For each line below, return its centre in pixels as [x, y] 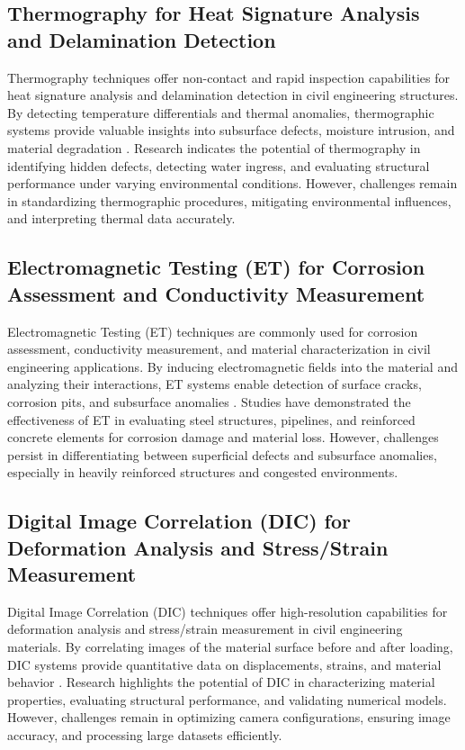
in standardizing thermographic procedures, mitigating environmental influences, [229, 200]
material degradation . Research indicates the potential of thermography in [214, 147]
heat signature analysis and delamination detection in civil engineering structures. [233, 95]
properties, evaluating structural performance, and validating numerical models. [227, 699]
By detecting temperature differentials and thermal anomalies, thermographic [221, 112]
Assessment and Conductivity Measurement [216, 293]
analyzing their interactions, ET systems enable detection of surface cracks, [215, 384]
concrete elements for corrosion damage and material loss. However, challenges [223, 437]
